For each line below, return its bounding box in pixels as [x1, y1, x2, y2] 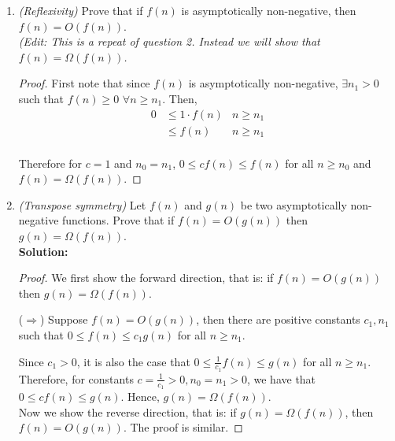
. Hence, [120, 388, 160, 405]
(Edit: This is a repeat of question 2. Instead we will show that [18, 33, 320, 50]
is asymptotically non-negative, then [181, 2, 356, 18]
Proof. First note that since [18, 75, 150, 91]
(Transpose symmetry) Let [18, 196, 146, 213]
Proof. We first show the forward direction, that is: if [18, 269, 274, 286]
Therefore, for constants [18, 370, 134, 387]
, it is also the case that [76, 353, 190, 369]
